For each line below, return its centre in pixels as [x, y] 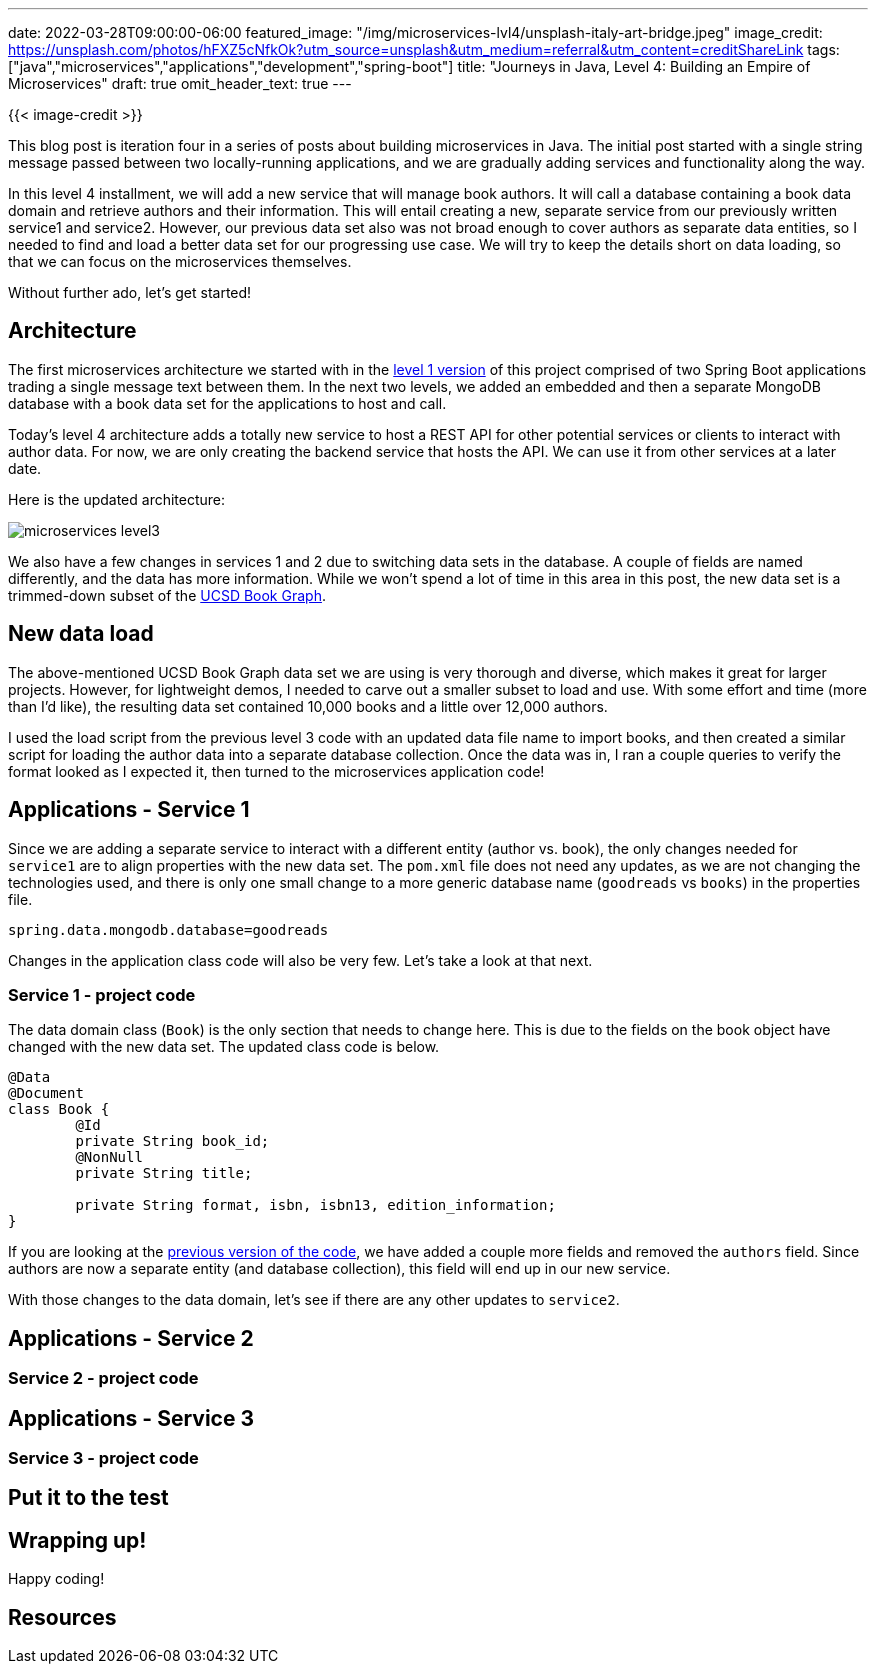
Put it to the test [88, 1498]
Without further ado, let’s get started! [130, 292]
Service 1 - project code [102, 994]
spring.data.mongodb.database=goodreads [168, 929]
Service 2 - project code [103, 1378]
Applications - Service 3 [131, 1418]
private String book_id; [172, 1141]
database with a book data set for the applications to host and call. [227, 403]
